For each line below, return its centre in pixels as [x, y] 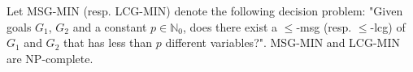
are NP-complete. [50, 58]
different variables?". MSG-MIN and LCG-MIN [283, 42]
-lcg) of [388, 26]
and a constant [110, 26]
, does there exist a [230, 26]
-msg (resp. [324, 26]
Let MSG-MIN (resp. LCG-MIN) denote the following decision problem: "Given [205, 11]
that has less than [108, 42]
